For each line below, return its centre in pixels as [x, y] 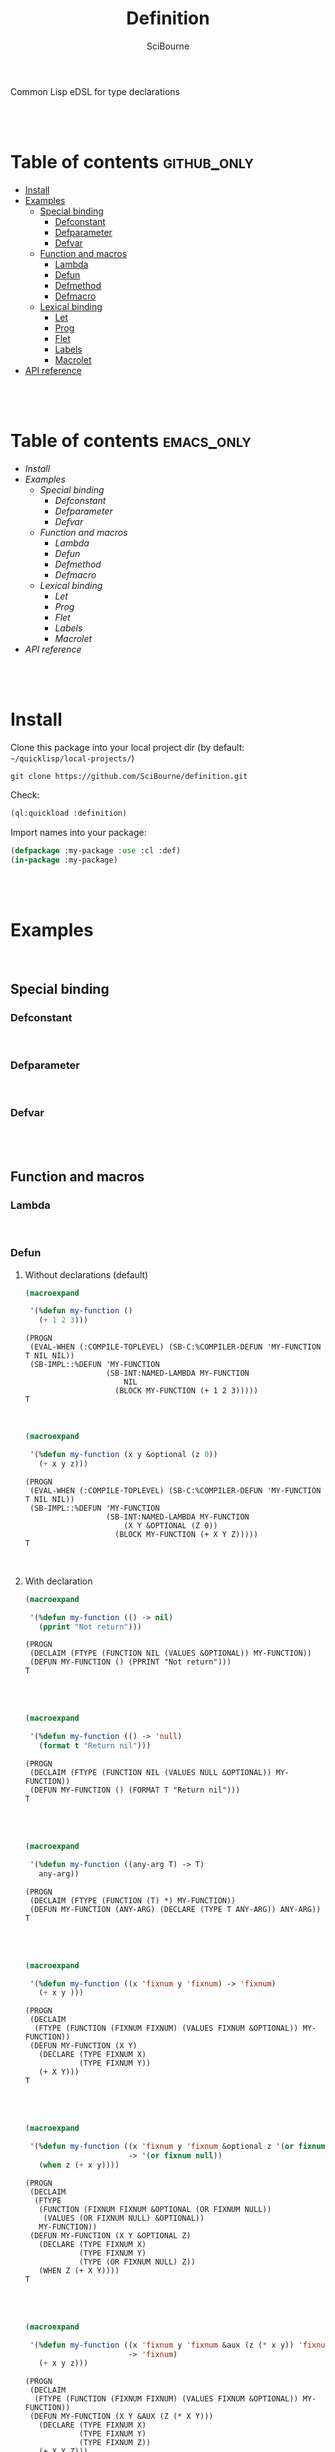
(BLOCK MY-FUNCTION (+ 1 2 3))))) [186, 1391]
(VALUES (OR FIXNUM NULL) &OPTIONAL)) [124, 2218]
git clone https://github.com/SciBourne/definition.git [129, 776]
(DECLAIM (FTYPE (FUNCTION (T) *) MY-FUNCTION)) [133, 1900]
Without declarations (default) [86, 1274]
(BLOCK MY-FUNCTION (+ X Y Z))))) [186, 1534]
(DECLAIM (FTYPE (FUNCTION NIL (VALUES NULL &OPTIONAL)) [150, 1773]
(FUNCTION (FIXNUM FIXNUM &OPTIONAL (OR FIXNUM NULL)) [155, 2209]
